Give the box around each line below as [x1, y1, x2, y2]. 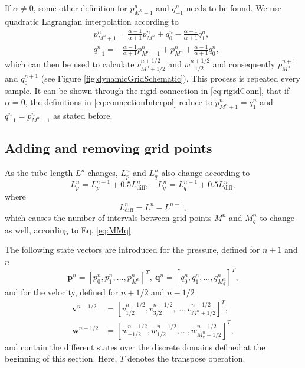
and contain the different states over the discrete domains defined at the [5, 340, 265, 353]
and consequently [212, 57, 276, 70]
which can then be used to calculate [5, 57, 135, 70]
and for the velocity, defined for [5, 286, 119, 298]
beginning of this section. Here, [5, 352, 117, 364]
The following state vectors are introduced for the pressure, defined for [5, 243, 260, 256]
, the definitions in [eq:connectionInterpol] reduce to [25, 96, 213, 108]
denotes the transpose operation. [127, 352, 245, 364]
